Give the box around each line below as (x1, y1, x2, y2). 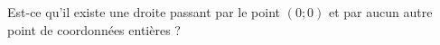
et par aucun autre (329, 3, 433, 21)
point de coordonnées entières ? (7, 20, 181, 39)
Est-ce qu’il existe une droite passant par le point (7, 3, 280, 21)
